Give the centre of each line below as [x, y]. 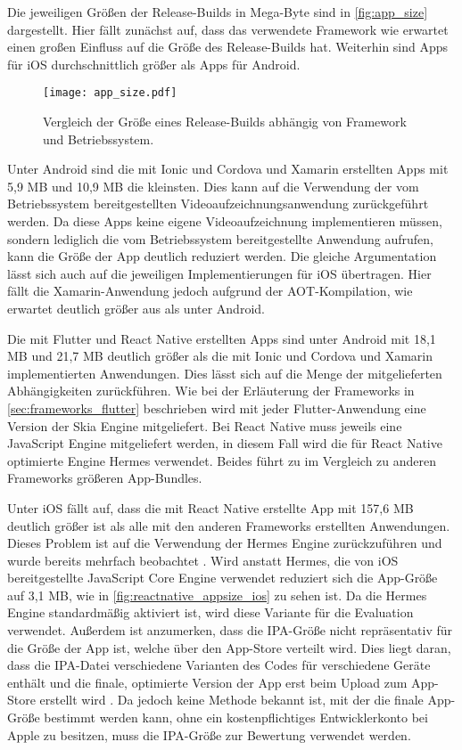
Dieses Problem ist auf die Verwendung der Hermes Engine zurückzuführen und [225, 543]
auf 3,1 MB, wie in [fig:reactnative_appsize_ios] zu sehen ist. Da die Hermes [217, 595]
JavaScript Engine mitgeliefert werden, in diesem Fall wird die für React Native [225, 443]
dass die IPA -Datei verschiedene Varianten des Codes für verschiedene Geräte [219, 665]
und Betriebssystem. [99, 139]
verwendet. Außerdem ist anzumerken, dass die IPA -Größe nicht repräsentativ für [230, 630]
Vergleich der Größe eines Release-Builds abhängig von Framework [225, 122]
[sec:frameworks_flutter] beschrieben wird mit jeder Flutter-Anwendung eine [217, 408]
